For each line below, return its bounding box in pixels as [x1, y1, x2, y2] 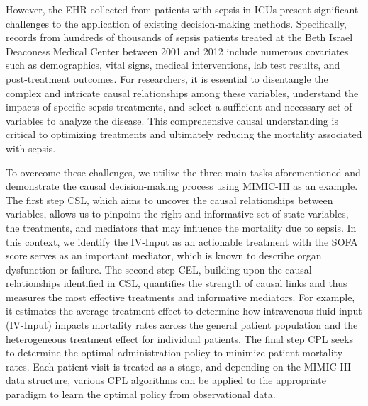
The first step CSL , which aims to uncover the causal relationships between [6, 192, 333, 207]
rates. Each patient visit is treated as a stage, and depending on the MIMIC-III [6, 359, 352, 373]
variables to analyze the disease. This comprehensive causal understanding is [6, 113, 338, 128]
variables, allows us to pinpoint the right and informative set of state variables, [6, 206, 349, 221]
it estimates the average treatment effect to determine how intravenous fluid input [6, 303, 362, 318]
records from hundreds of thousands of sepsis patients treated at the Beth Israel [6, 30, 353, 45]
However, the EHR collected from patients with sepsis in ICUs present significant [6, 2, 359, 16]
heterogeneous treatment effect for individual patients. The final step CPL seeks [6, 331, 354, 346]
